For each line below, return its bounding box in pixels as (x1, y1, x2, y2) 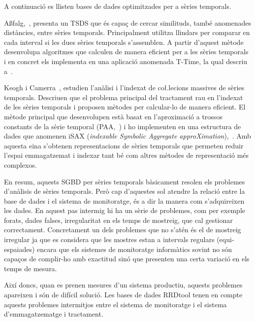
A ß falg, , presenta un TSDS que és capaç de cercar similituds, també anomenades (4, 17, 251, 28)
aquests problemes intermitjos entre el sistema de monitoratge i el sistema (4, 299, 227, 309)
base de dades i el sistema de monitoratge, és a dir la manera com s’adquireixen (4, 195, 245, 206)
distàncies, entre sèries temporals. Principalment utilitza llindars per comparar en (4, 27, 250, 37)
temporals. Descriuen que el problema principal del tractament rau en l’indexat (4, 92, 243, 102)
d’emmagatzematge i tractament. (4, 309, 103, 319)
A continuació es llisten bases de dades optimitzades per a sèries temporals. (4, 1, 231, 11)
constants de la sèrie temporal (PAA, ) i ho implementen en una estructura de (4, 121, 241, 131)
